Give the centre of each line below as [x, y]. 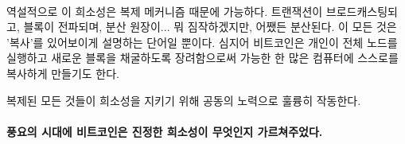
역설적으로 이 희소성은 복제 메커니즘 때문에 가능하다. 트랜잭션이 [165, 11]
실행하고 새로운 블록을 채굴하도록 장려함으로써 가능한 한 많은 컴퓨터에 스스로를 [202, 58]
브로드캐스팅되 [362, 11]
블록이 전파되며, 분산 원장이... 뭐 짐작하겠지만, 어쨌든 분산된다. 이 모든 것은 [210, 27]
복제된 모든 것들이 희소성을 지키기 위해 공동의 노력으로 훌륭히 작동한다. [184, 100]
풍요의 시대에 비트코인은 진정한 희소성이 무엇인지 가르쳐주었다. [165, 131]
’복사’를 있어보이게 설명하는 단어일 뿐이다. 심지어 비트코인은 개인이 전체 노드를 [202, 42]
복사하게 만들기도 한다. [63, 73]
